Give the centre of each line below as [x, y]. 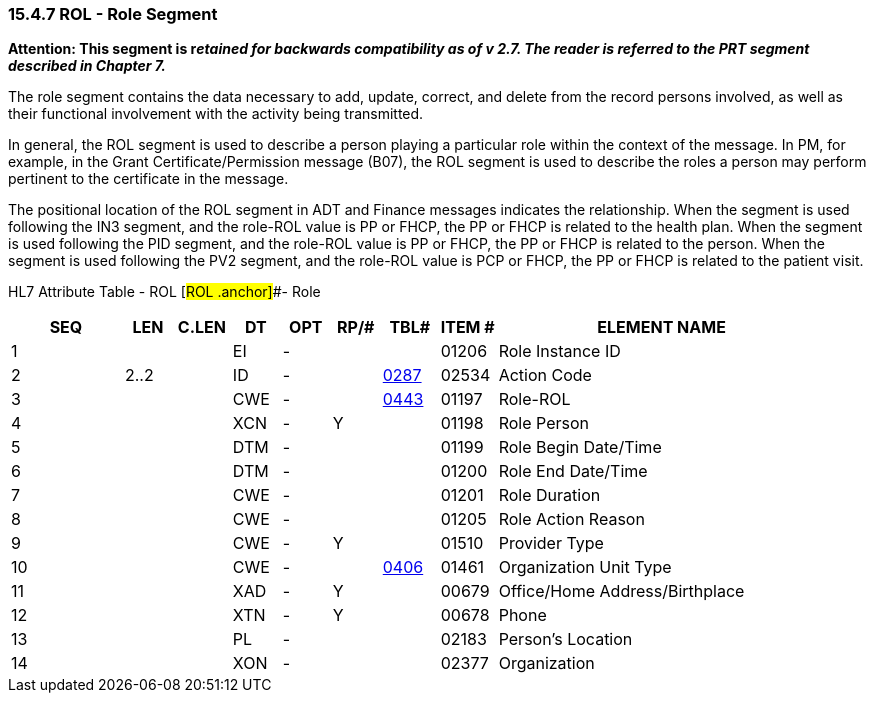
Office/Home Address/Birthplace [621, 591]
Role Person [543, 423]
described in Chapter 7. [87, 66]
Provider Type [551, 543]
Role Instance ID [559, 351]
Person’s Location [565, 639]
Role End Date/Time [573, 471]
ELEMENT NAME [661, 327]
